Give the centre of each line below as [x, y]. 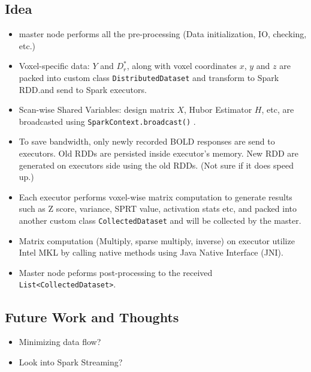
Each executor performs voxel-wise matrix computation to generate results [155, 196]
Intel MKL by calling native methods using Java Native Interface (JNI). [151, 252]
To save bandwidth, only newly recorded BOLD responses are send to [147, 141]
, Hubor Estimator [218, 109]
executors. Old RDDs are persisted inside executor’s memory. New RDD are [158, 153]
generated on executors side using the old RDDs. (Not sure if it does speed [156, 165]
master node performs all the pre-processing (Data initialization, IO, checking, [163, 34]
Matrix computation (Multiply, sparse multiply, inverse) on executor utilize [157, 240]
